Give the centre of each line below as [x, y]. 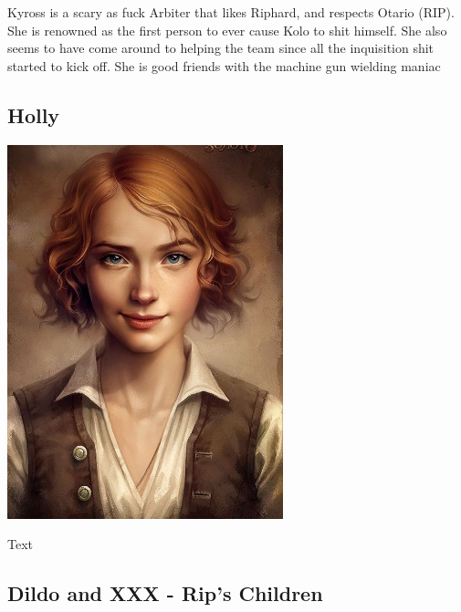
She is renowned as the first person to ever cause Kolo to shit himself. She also [227, 30]
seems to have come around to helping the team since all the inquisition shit [221, 48]
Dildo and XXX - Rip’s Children [165, 593]
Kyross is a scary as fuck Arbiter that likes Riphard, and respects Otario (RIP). [231, 12]
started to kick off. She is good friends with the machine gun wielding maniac [224, 65]
